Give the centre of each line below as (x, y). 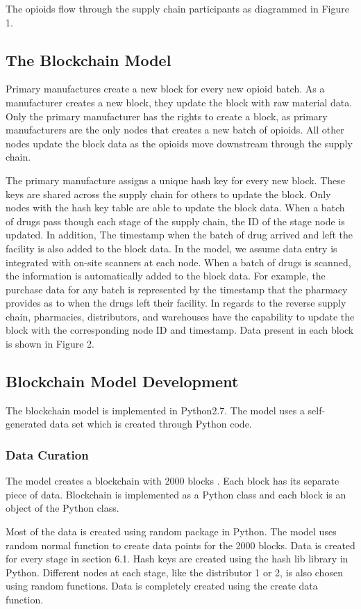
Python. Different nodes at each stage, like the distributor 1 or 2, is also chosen (174, 572)
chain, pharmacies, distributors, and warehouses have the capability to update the (180, 316)
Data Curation (47, 454)
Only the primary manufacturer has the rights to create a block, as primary (167, 116)
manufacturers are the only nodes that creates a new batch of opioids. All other (175, 130)
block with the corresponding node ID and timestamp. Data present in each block (180, 330)
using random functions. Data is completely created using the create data (162, 586)
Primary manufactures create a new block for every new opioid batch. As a (165, 89)
